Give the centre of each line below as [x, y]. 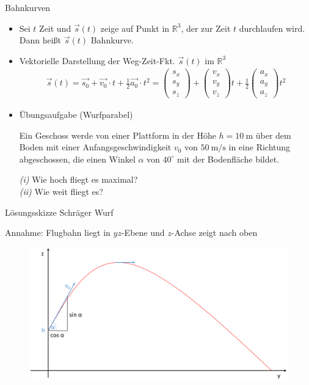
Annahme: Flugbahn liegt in [58, 233]
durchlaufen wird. [272, 28]
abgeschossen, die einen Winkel [77, 159]
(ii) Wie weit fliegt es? [61, 191]
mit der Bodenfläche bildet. [228, 159]
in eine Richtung [260, 147]
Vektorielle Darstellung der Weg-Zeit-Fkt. [97, 60]
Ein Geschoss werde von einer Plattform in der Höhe [118, 135]
